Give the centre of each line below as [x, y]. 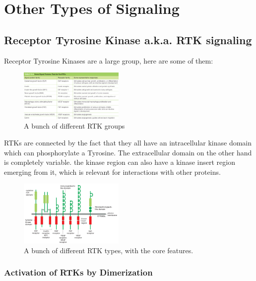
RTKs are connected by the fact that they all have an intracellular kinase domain [128, 143]
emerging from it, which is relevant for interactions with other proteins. [112, 172]
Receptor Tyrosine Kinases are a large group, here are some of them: [109, 60]
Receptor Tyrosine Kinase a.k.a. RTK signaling [128, 39]
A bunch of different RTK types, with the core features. [109, 250]
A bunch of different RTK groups [74, 126]
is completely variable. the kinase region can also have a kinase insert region [120, 162]
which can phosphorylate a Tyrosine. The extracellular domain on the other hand [128, 152]
